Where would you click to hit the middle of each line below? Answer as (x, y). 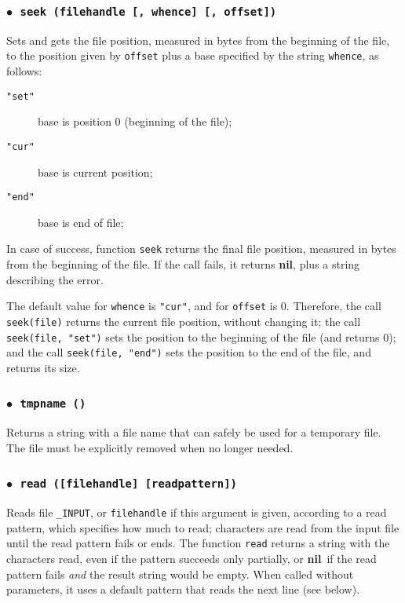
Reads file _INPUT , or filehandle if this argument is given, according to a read (197, 512)
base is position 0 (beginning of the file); (135, 121)
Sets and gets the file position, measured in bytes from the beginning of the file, (198, 40)
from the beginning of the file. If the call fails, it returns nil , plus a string (183, 264)
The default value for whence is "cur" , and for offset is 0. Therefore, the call (194, 306)
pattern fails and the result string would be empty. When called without (180, 574)
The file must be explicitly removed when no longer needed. (150, 447)
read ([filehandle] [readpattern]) (128, 484)
